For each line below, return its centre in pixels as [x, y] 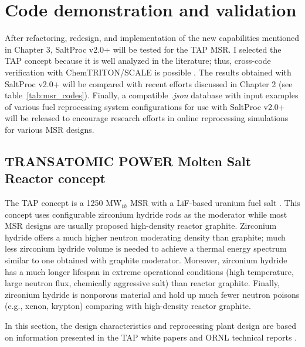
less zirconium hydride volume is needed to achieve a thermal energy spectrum [146, 248]
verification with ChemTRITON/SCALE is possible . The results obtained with [148, 72]
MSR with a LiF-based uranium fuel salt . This [215, 203]
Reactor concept [55, 178]
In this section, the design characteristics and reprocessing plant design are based [151, 325]
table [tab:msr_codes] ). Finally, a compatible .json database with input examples [152, 95]
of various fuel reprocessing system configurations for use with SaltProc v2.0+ [145, 106]
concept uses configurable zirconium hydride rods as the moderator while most [146, 214]
